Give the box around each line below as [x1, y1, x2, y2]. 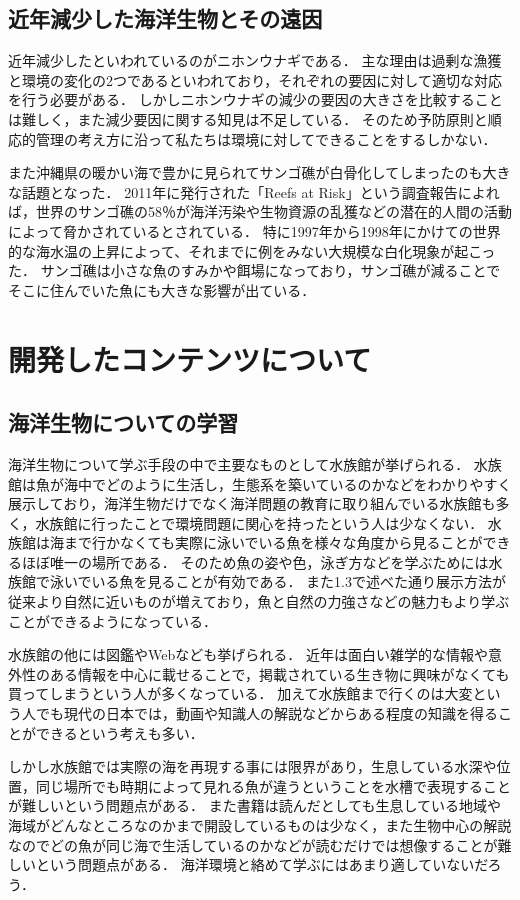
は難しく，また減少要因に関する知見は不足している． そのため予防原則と [8, 108, 488, 129]
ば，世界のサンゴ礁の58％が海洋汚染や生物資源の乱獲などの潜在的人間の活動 [8, 201, 512, 222]
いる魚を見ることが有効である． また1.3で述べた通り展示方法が [91, 571, 506, 592]
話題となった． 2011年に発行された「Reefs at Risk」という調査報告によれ [21, 181, 500, 202]
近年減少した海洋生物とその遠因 [8, 3, 323, 34]
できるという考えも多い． [35, 722, 204, 743]
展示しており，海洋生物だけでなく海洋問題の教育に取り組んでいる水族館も [8, 493, 496, 514]
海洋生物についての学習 [8, 407, 239, 438]
